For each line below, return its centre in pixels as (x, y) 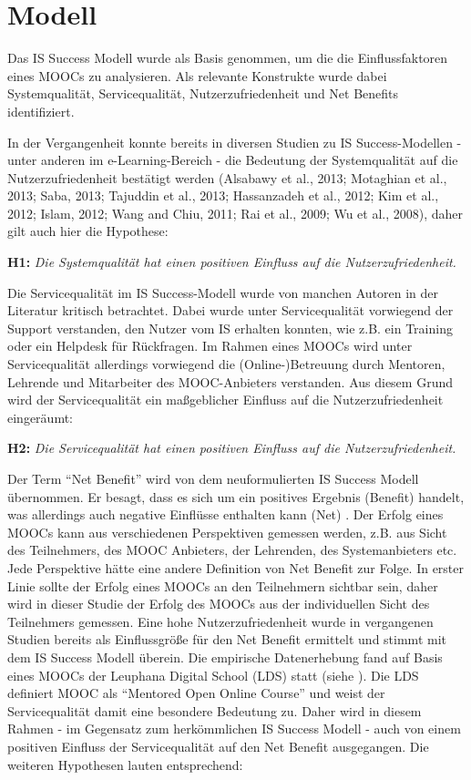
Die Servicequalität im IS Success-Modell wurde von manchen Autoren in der (223, 292)
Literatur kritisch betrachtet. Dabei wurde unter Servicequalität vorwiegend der (230, 310)
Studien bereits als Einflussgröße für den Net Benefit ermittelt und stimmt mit (227, 639)
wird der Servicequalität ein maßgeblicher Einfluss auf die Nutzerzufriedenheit (225, 400)
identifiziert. (41, 111)
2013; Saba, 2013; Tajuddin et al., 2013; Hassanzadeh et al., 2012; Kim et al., (223, 195)
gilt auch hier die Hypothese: (88, 231)
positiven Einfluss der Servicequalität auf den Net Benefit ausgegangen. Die (218, 746)
